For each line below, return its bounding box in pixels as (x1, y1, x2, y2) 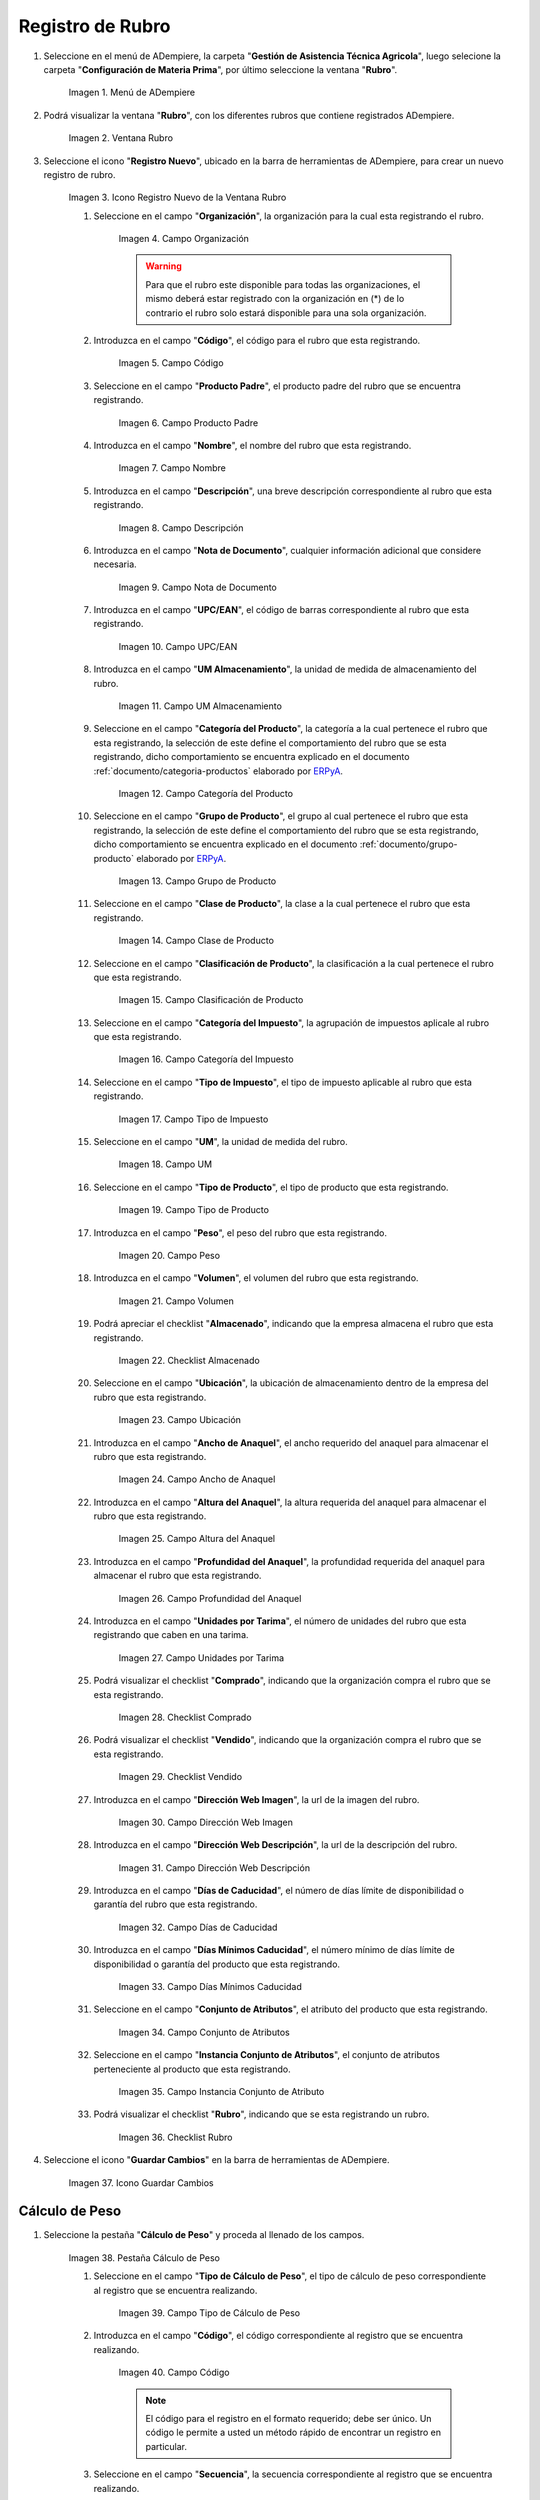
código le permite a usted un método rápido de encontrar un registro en (145, 2426, 442, 2439)
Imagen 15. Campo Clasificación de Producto (118, 994, 304, 1006)
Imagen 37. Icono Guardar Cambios (68, 2176, 214, 2189)
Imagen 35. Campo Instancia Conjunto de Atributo (118, 2086, 325, 2097)
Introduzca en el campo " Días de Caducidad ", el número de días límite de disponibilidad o (93, 1885, 465, 1897)
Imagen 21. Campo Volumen (118, 1295, 235, 1307)
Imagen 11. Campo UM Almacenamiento (118, 700, 282, 712)
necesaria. (93, 558, 137, 570)
